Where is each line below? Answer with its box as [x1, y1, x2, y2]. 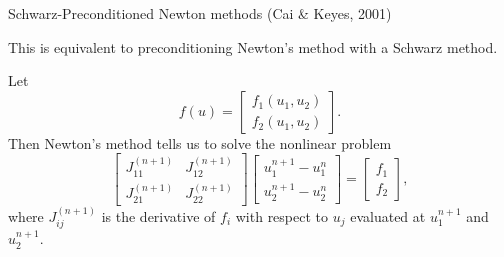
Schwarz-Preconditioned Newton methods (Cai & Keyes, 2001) [8, 3, 392, 23]
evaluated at [350, 205, 426, 226]
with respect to [235, 205, 329, 226]
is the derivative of [101, 205, 216, 226]
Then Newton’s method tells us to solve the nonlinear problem [8, 132, 392, 153]
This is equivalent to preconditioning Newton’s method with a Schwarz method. [8, 36, 498, 57]
